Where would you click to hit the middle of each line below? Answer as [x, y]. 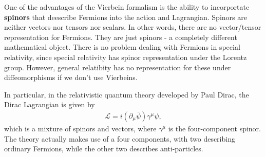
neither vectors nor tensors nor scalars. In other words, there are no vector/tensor [133, 27]
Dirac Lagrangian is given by [50, 104]
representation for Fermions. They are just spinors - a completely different [121, 37]
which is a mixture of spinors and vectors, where [80, 128]
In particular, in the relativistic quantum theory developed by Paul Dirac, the [127, 94]
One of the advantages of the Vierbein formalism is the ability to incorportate [127, 7]
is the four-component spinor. [214, 128]
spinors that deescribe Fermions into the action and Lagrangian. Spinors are [126, 17]
